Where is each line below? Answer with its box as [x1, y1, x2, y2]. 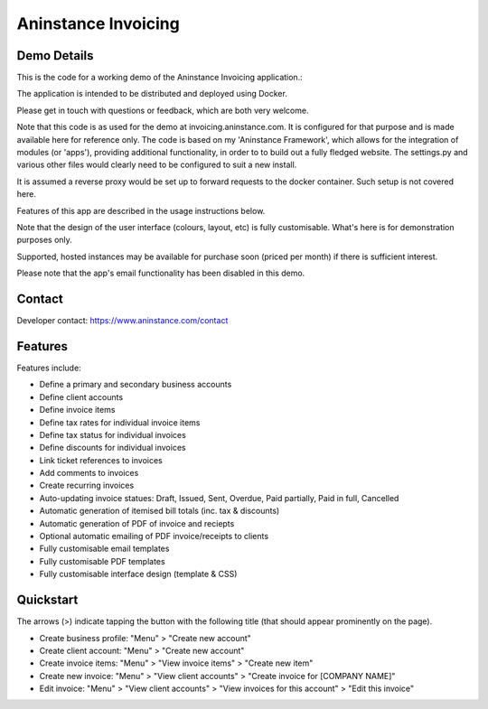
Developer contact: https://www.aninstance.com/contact [16, 315, 229, 326]
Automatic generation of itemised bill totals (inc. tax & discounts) [39, 506, 280, 517]
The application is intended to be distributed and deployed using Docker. [16, 89, 288, 99]
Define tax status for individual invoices [39, 429, 187, 440]
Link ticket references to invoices [39, 454, 163, 465]
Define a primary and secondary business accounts [39, 379, 232, 390]
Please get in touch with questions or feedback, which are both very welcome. [16, 105, 309, 116]
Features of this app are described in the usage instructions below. [16, 205, 266, 216]
